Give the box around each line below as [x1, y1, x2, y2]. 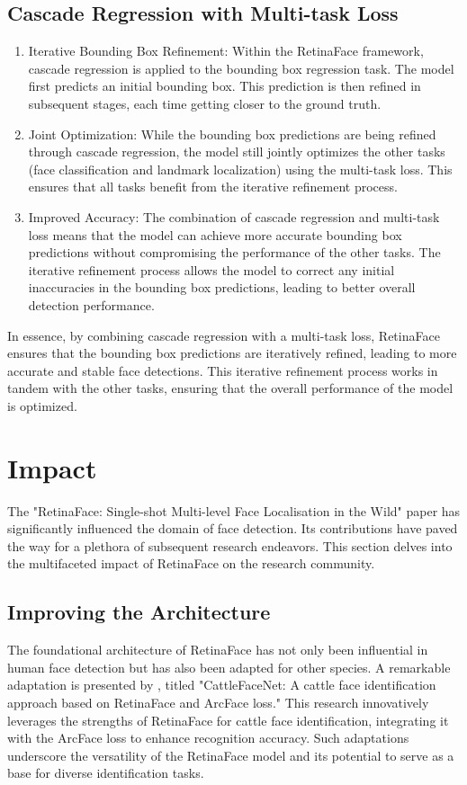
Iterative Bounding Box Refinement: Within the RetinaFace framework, [28, 41, 424, 60]
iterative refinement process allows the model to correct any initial [28, 260, 395, 279]
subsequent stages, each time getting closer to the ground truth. [28, 94, 382, 112]
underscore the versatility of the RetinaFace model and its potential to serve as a [7, 745, 454, 764]
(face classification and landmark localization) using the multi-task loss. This [28, 159, 453, 178]
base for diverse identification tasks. [7, 763, 204, 782]
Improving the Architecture [7, 598, 271, 626]
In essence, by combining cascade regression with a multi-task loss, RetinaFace [7, 326, 440, 344]
